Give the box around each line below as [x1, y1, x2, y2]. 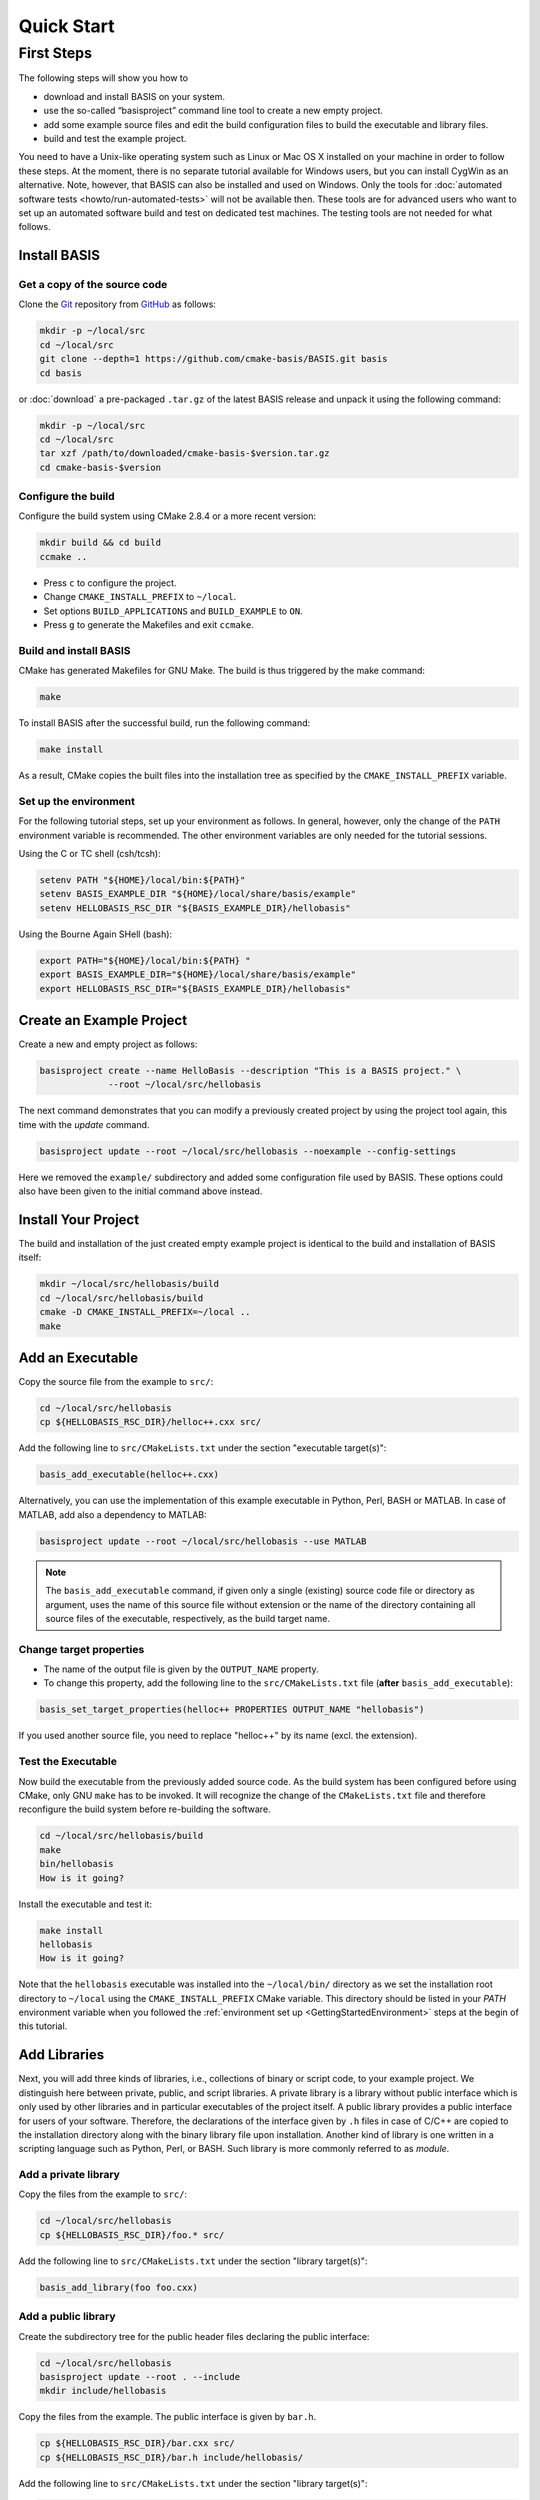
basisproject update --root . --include [39, 2371, 240, 2382]
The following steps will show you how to [18, 72, 189, 84]
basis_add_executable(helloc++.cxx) [39, 1469, 220, 1480]
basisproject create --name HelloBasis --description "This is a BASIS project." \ [39, 1065, 462, 1077]
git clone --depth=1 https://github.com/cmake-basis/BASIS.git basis [39, 353, 388, 365]
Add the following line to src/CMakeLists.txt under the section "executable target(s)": [18, 1442, 387, 1454]
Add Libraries [18, 2046, 105, 2064]
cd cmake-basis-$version [39, 461, 162, 473]
